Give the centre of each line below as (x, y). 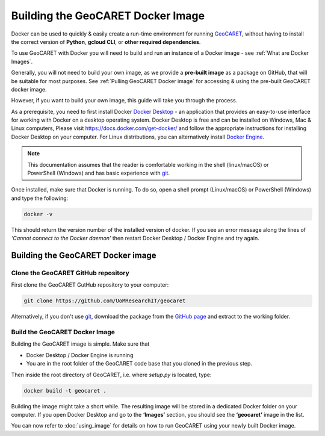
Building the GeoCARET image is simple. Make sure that (80, 344)
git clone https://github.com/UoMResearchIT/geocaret (105, 301)
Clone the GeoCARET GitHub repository (70, 273)
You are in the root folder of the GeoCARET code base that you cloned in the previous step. (139, 364)
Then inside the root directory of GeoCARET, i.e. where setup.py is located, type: (111, 375)
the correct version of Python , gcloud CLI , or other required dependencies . (106, 42)
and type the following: (40, 198)
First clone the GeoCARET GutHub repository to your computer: (90, 285)
